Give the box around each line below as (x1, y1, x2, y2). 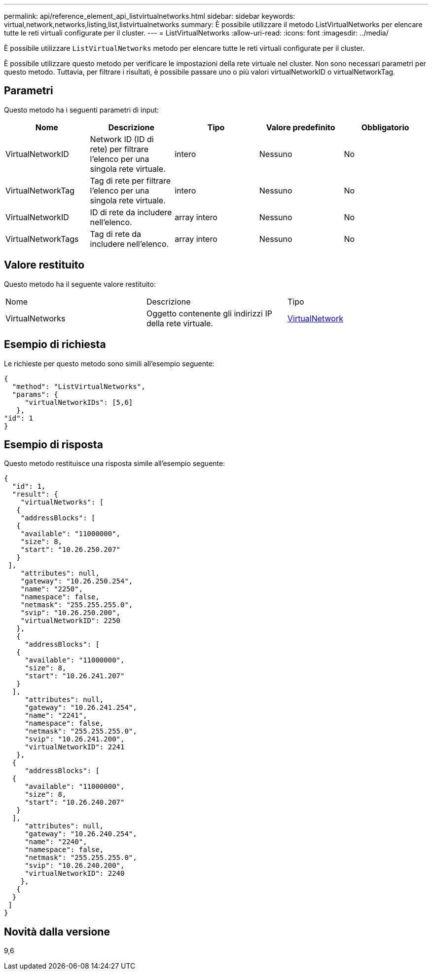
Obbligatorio (361, 122, 409, 132)
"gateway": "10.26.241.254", (25, 703, 137, 712)
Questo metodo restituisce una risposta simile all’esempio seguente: (4, 459, 225, 468)
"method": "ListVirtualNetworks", (12, 382, 145, 390)
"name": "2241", (25, 711, 87, 720)
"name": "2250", (20, 585, 83, 593)
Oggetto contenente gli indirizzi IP (146, 308, 272, 318)
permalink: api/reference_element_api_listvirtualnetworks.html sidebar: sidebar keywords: (4, 12, 295, 20)
